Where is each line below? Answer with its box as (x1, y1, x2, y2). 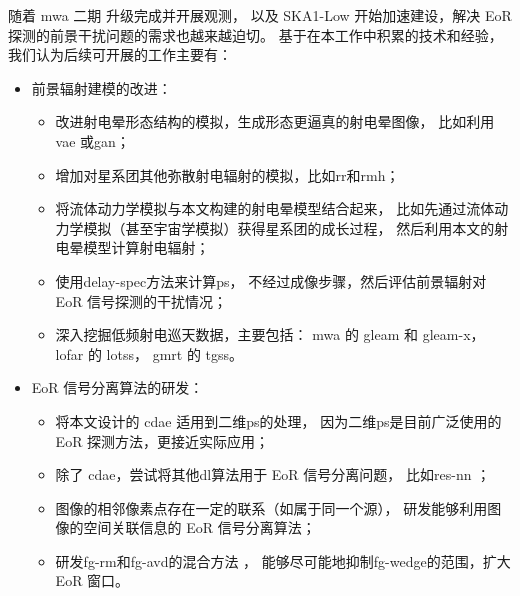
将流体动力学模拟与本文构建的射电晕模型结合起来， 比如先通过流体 (55, 198, 495, 219)
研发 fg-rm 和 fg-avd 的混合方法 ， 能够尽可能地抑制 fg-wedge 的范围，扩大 (55, 550, 511, 571)
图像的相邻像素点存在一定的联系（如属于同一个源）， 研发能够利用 (55, 497, 488, 518)
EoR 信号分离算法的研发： (31, 377, 204, 398)
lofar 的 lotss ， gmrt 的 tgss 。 (55, 343, 244, 364)
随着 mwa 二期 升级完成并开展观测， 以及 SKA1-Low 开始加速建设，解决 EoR (8, 5, 512, 25)
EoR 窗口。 (55, 570, 130, 591)
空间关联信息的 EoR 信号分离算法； (83, 517, 316, 538)
